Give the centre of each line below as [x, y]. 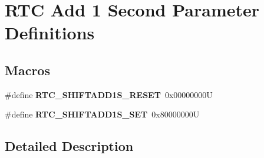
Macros [27, 70]
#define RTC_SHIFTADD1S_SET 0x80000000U [102, 114]
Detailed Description [69, 146]
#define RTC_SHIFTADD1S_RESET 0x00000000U [109, 94]
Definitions [50, 33]
